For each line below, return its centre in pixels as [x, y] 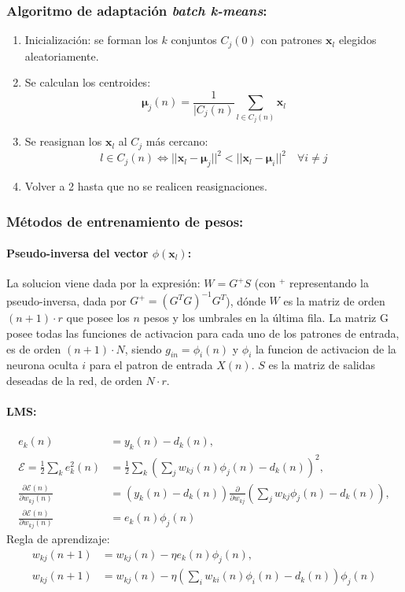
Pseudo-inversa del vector [77, 253]
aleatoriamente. [62, 55]
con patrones [291, 40]
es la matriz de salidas [322, 365]
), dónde [246, 300]
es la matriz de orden [334, 300]
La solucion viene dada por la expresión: [103, 283]
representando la [329, 283]
